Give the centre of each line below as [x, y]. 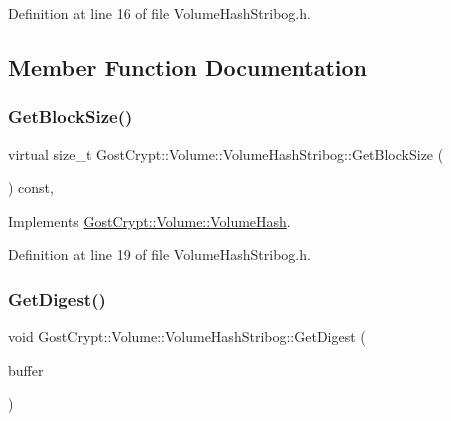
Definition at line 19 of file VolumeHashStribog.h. [159, 254]
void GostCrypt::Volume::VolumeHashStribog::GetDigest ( [187, 336]
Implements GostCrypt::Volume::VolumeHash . [149, 220]
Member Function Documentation [188, 66]
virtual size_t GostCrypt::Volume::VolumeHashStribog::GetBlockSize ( [226, 153]
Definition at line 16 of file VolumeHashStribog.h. [159, 13]
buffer [26, 369]
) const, [31, 187]
